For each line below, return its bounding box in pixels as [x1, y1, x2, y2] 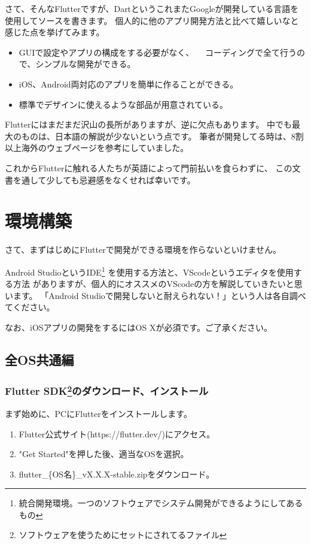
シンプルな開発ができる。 [35, 58, 136, 70]
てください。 [5, 301, 55, 313]
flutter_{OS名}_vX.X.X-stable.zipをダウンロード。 [19, 467, 215, 480]
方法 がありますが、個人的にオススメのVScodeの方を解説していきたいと [13, 277, 294, 290]
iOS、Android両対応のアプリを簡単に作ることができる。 [19, 77, 239, 90]
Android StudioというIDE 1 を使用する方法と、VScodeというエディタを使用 [5, 264, 294, 278]
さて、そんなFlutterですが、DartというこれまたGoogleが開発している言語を [5, 2, 299, 14]
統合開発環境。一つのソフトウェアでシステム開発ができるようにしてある [19, 497, 303, 509]
